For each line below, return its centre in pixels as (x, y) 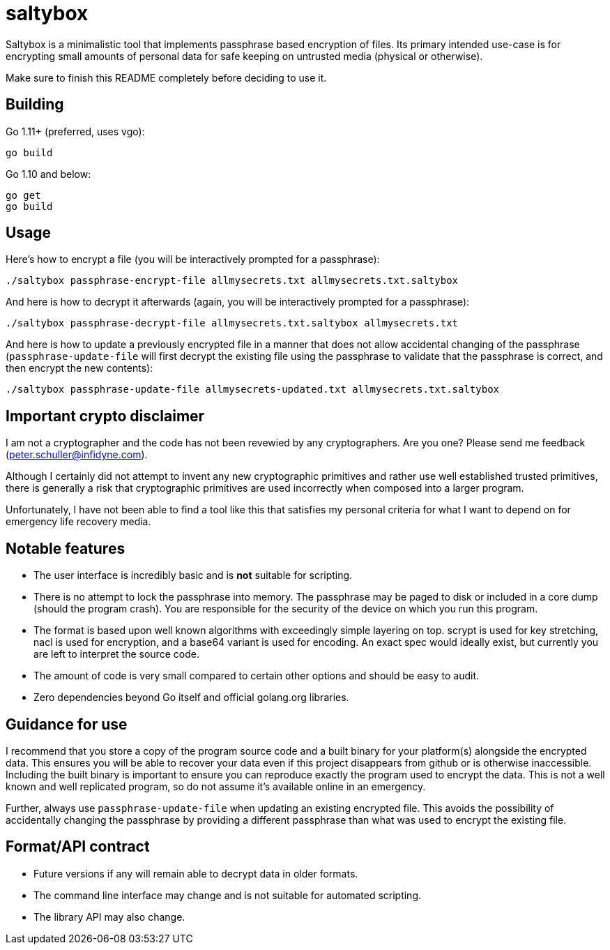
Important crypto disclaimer (105, 416)
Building (35, 105)
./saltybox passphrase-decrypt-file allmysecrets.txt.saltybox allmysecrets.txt (232, 323)
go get (23, 195)
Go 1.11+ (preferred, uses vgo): (75, 131)
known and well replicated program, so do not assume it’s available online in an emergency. (216, 786)
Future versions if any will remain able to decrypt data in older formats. (196, 873)
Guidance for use (67, 724)
